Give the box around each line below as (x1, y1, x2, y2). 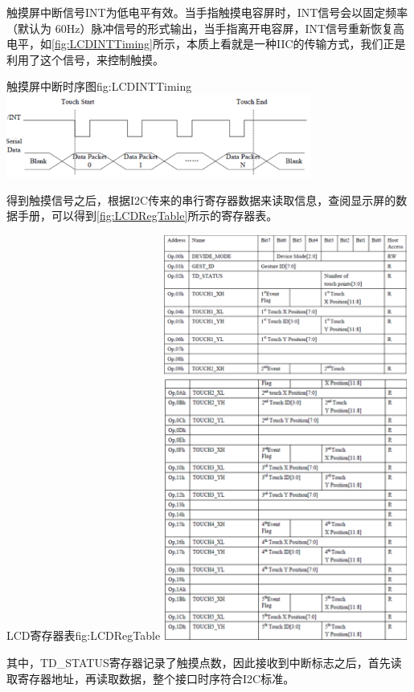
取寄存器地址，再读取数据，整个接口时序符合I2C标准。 (6, 670, 295, 686)
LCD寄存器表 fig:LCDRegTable (6, 627, 161, 644)
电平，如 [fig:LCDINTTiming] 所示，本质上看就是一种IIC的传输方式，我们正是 (6, 35, 406, 52)
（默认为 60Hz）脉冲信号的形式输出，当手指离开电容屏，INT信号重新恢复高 (6, 19, 405, 36)
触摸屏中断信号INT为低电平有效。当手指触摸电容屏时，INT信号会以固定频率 (6, 4, 408, 20)
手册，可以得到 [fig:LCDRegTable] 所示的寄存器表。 (17, 207, 278, 224)
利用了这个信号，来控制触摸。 (6, 51, 164, 67)
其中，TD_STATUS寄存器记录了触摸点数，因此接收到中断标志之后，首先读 (6, 653, 402, 670)
